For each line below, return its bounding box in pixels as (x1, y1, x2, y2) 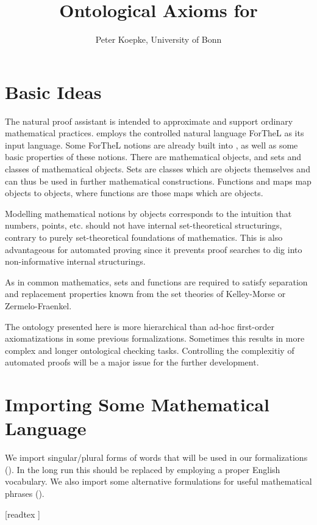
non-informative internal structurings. (5, 255, 146, 268)
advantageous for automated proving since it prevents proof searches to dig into (5, 243, 302, 255)
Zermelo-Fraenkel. (5, 299, 72, 312)
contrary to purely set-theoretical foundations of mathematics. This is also (5, 231, 283, 243)
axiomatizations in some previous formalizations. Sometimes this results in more (5, 332, 305, 345)
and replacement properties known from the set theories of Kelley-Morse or (5, 287, 286, 300)
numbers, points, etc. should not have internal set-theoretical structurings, (5, 219, 282, 232)
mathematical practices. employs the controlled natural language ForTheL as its (5, 127, 304, 139)
